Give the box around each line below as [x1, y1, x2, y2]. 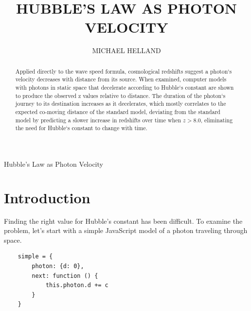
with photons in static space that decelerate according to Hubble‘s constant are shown [15, 83, 234, 92]
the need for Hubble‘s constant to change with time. [15, 124, 147, 132]
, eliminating [200, 116, 233, 124]
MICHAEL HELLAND [92, 45, 161, 56]
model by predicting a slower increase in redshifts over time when [15, 116, 181, 124]
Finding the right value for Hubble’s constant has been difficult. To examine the [4, 215, 243, 226]
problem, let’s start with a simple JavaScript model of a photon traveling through [4, 225, 248, 235]
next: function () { [32, 272, 98, 279]
